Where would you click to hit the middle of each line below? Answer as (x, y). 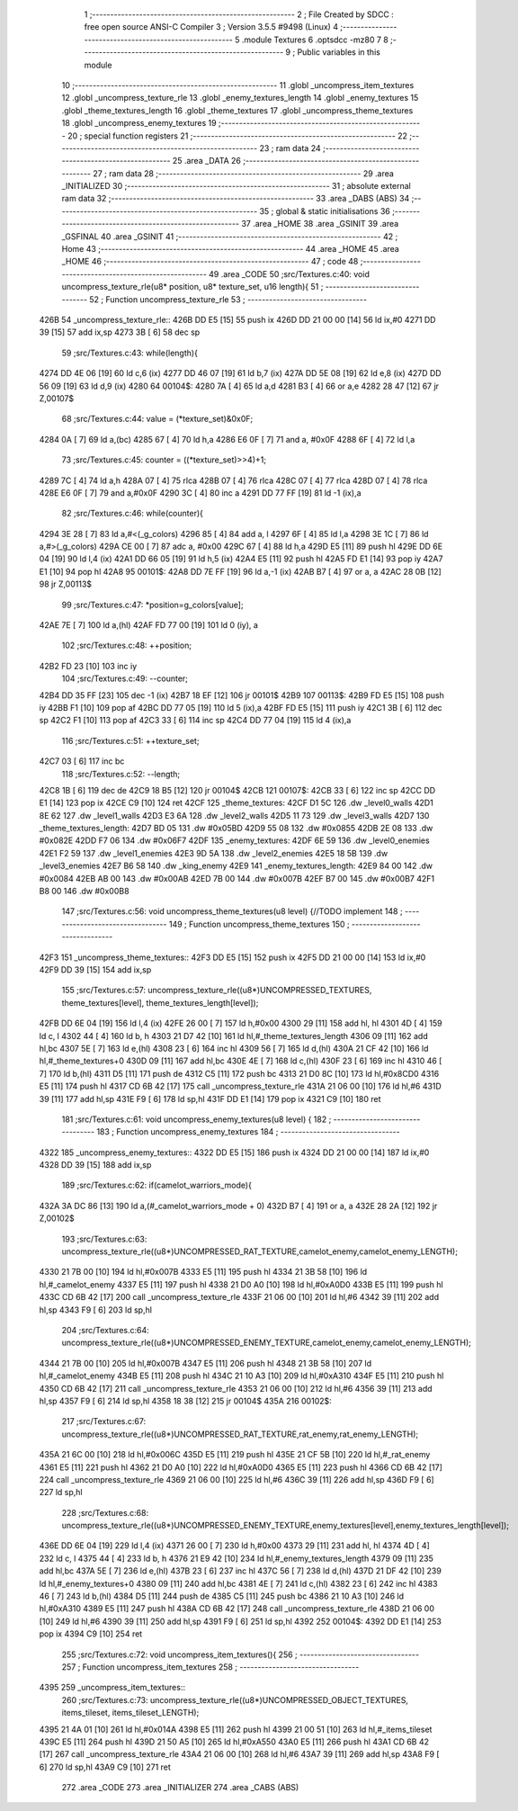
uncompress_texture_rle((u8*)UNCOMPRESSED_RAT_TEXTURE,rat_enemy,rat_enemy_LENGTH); (240, 1434)
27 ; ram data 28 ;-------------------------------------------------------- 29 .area (244, 173)
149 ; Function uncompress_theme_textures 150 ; (259, 924)
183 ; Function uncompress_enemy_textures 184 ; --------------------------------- (248, 1132)
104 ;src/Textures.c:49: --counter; (125, 678)
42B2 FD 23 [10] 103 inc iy (88, 666)
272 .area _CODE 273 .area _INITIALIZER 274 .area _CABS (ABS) (180, 1788)
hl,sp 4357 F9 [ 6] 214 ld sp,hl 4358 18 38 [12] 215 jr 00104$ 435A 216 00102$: (185, 1401)
